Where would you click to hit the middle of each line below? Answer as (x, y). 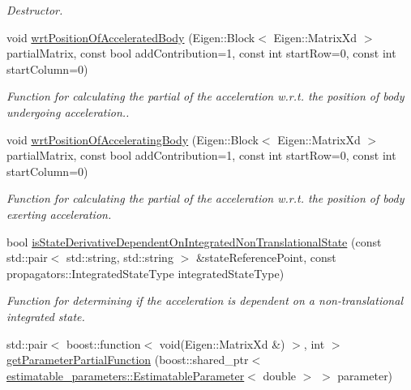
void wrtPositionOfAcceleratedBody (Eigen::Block (131, 37)
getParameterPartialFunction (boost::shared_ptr (128, 360)
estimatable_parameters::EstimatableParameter (126, 375)
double (279, 375)
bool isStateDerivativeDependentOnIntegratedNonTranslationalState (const (194, 241)
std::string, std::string (120, 257)
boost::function (104, 343)
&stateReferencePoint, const (266, 257)
